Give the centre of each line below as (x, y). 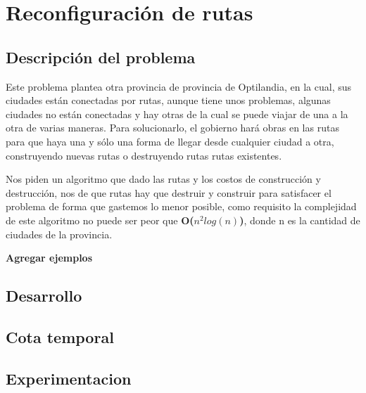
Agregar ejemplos (49, 258)
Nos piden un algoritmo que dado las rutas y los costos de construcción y (163, 179)
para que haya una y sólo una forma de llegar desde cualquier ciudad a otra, (170, 141)
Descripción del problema (101, 57)
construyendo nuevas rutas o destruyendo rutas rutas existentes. (144, 155)
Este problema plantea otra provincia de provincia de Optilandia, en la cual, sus (179, 86)
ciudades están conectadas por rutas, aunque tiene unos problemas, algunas (168, 100)
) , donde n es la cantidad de (300, 220)
